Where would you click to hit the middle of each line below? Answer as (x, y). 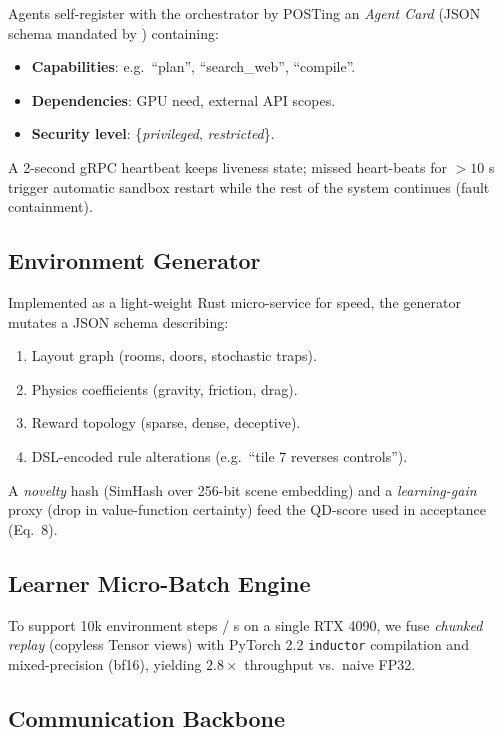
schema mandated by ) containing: (113, 32)
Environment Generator (134, 260)
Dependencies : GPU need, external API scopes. (183, 99)
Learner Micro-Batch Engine (159, 582)
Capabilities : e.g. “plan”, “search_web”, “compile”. (193, 66)
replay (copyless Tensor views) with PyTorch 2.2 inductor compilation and (238, 644)
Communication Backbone (147, 717)
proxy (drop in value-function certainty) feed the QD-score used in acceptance (247, 509)
